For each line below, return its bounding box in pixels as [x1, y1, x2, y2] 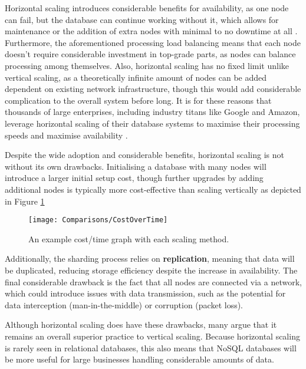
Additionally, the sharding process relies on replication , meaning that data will [5, 252, 295, 265]
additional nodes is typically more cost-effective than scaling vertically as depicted [5, 183, 301, 195]
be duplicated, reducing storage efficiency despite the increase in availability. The [5, 263, 298, 276]
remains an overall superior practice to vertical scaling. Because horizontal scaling [5, 330, 300, 342]
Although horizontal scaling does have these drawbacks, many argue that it [5, 318, 277, 331]
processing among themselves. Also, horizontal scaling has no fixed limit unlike [5, 59, 289, 71]
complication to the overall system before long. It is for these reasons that [5, 94, 272, 106]
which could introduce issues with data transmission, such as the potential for [5, 287, 286, 299]
